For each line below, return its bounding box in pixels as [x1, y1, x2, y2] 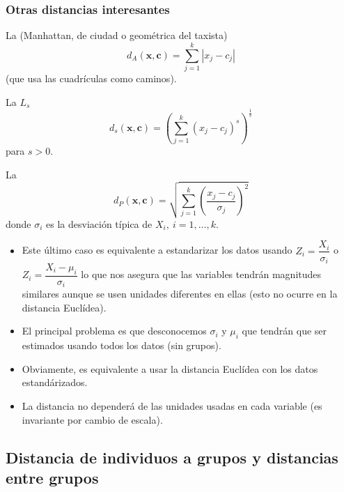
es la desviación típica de [46, 216, 153, 231]
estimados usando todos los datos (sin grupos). [22, 338, 221, 353]
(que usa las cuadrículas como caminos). [6, 70, 177, 85]
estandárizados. [22, 375, 88, 390]
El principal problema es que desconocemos [22, 323, 207, 338]
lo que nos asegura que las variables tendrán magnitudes [81, 267, 322, 282]
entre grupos [6, 467, 99, 489]
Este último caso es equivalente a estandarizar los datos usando [22, 243, 292, 257]
